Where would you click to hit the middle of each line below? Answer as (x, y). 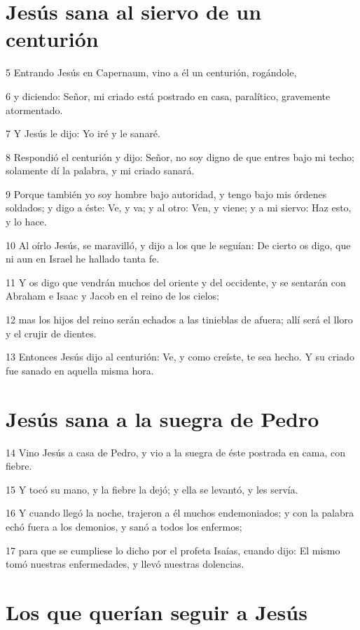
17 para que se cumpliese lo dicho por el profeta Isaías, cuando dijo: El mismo (173, 550)
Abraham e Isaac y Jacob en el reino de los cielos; (112, 296)
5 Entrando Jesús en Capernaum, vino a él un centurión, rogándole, (151, 72)
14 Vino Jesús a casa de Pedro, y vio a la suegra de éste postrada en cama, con (176, 452)
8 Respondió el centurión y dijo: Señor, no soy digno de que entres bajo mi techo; (180, 156)
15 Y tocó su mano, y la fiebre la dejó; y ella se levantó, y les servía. (152, 489)
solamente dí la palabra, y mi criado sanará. (100, 170)
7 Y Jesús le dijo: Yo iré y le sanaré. (83, 133)
